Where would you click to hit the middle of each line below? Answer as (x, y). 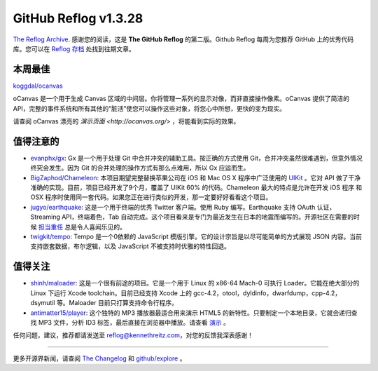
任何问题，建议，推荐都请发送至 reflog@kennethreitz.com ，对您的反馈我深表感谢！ (133, 335)
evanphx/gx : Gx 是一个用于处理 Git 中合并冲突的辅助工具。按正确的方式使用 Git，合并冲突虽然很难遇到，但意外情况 (197, 158)
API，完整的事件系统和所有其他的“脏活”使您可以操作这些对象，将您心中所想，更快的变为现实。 (149, 108)
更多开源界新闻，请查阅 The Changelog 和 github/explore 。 (99, 358)
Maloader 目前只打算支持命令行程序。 (123, 303)
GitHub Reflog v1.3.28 (78, 18)
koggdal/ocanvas (38, 86)
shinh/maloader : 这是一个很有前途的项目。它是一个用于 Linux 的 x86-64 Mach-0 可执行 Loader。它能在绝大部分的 (195, 283)
